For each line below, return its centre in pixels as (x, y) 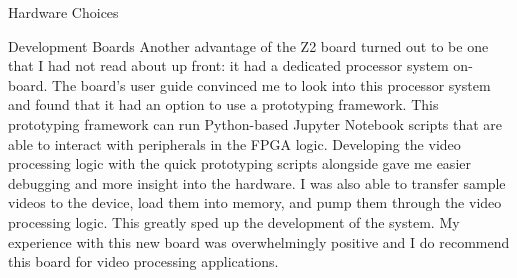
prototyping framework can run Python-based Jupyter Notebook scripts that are (255, 123)
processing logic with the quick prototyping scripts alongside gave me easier (239, 163)
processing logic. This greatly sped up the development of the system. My (234, 221)
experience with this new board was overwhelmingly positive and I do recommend (259, 241)
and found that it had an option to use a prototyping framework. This (223, 104)
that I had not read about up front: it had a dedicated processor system (228, 65)
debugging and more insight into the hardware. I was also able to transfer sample (257, 182)
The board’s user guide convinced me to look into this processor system (271, 84)
